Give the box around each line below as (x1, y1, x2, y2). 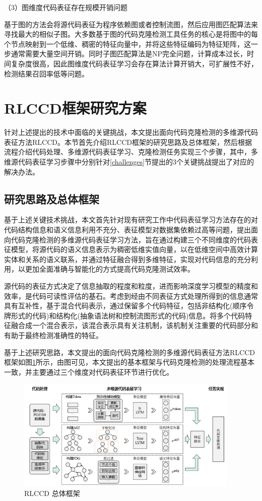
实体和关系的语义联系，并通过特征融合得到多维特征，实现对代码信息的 (4, 254, 237, 264)
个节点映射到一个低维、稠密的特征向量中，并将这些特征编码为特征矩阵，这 (4, 38, 251, 49)
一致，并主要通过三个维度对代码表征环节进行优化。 (4, 366, 173, 377)
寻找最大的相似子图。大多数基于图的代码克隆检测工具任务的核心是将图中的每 (4, 29, 258, 39)
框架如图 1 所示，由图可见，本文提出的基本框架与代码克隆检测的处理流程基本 (4, 357, 254, 367)
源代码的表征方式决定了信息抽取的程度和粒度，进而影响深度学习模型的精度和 (4, 281, 258, 291)
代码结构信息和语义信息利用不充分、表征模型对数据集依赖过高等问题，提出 (4, 224, 251, 235)
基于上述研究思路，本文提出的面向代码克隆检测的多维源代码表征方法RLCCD (4, 347, 255, 357)
